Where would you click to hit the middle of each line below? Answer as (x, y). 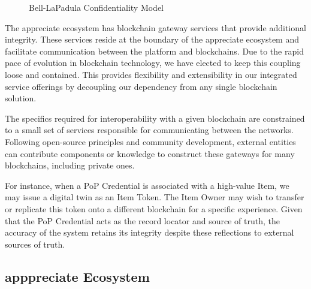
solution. (21, 98)
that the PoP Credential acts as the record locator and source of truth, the (142, 220)
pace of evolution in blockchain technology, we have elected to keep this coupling (153, 63)
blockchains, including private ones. (70, 165)
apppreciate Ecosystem (77, 276)
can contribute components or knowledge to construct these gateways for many (150, 153)
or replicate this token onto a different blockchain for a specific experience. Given (154, 208)
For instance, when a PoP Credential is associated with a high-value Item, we (147, 185)
